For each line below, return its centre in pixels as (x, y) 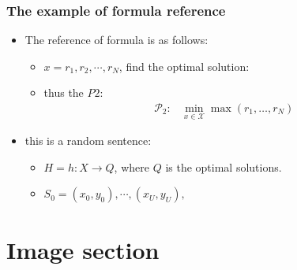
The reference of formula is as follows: (117, 40)
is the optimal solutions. (224, 166)
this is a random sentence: (88, 141)
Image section (83, 249)
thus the (64, 92)
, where (132, 166)
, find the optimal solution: (184, 66)
